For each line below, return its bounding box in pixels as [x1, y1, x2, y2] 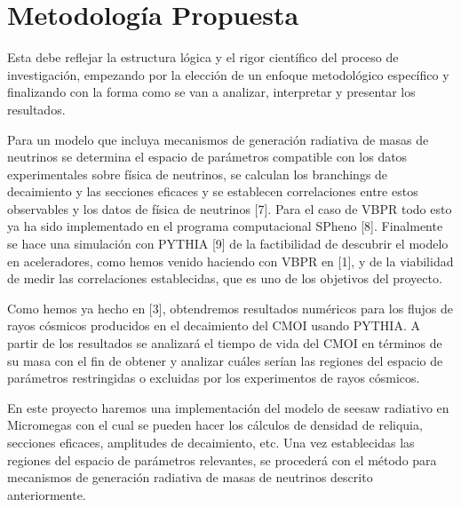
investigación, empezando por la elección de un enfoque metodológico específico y [7, 65, 449, 83]
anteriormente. [7, 485, 86, 503]
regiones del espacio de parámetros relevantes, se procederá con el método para [7, 450, 437, 469]
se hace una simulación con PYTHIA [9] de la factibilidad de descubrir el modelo [7, 234, 449, 253]
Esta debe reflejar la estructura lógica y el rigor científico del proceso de [7, 48, 399, 67]
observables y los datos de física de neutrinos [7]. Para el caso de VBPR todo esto [7, 199, 452, 218]
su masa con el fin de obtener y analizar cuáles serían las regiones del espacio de [7, 351, 443, 369]
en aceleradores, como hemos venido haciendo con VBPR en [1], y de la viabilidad [7, 251, 454, 270]
